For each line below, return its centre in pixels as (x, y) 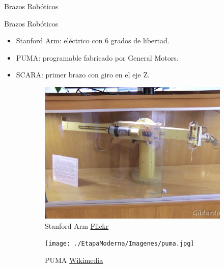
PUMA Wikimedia (74, 260)
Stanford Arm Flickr (77, 225)
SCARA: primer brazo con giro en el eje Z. (83, 75)
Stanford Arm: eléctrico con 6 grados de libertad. (93, 41)
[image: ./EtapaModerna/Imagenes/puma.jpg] (120, 244)
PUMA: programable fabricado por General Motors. (97, 57)
